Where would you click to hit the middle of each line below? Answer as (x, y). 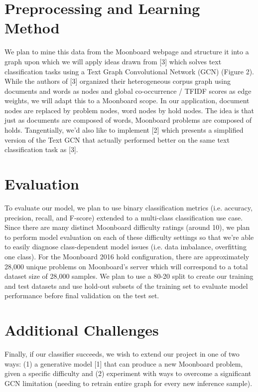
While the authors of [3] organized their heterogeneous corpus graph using (118, 81)
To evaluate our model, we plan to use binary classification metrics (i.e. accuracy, (129, 207)
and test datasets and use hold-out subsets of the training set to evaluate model (126, 286)
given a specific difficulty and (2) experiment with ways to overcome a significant (128, 373)
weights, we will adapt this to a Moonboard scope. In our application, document (127, 100)
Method (32, 28)
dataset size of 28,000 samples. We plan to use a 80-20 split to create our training (129, 276)
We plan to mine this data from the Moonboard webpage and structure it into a (127, 52)
